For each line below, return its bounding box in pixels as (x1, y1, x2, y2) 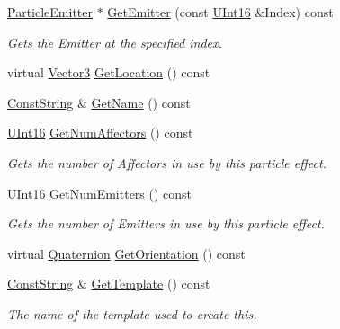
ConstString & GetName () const (7, 93, 191, 111)
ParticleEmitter (7, 3, 93, 21)
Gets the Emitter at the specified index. (7, 32, 222, 51)
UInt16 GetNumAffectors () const (7, 123, 193, 142)
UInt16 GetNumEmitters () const (7, 183, 192, 202)
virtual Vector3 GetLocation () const (7, 63, 210, 82)
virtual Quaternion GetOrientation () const (7, 244, 246, 262)
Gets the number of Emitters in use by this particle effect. (7, 214, 325, 233)
